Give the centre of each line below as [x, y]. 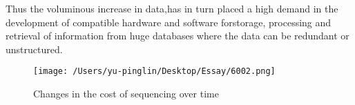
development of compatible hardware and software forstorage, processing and [169, 22]
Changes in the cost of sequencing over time [126, 94]
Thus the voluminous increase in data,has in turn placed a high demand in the [172, 8]
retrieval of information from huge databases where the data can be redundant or [177, 36]
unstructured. [34, 49]
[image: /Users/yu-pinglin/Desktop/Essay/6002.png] [154, 71]
